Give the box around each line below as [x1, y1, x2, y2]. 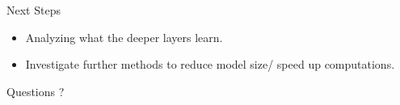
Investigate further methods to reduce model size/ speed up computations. [25, 56, 395, 73]
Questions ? [6, 82, 65, 99]
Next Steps [6, 2, 61, 18]
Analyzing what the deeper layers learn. [25, 28, 223, 45]
